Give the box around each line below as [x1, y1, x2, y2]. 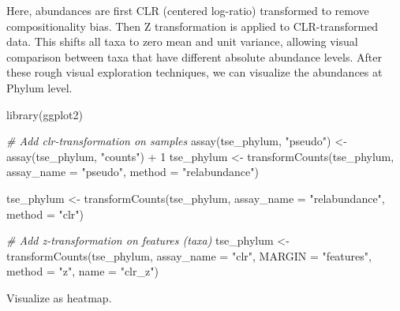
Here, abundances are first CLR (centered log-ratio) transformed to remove [6, 2, 369, 18]
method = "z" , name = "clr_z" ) [6, 263, 159, 279]
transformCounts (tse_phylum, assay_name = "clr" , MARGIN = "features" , [6, 247, 372, 264]
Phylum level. [6, 79, 73, 96]
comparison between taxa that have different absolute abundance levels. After [6, 48, 382, 65]
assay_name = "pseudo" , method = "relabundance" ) [6, 163, 259, 180]
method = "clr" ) [6, 205, 84, 222]
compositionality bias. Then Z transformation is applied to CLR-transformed [6, 17, 379, 34]
